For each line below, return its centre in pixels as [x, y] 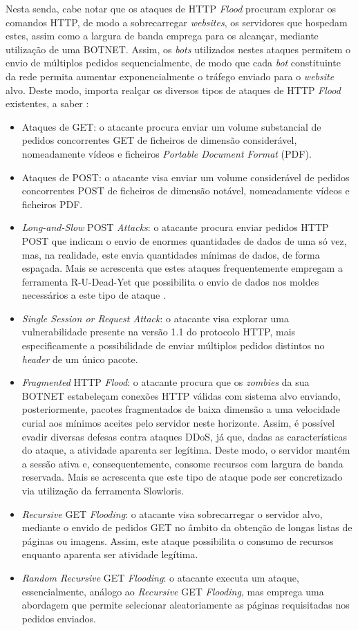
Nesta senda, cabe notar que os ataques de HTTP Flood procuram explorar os [171, 8]
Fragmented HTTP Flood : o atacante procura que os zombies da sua [166, 382]
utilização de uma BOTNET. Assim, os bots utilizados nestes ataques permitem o [178, 49]
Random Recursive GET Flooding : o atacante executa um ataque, [160, 577]
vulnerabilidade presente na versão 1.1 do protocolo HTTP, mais [159, 332]
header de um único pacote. [80, 359]
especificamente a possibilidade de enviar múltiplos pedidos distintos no [173, 345]
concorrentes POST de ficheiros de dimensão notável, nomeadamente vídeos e [186, 191]
